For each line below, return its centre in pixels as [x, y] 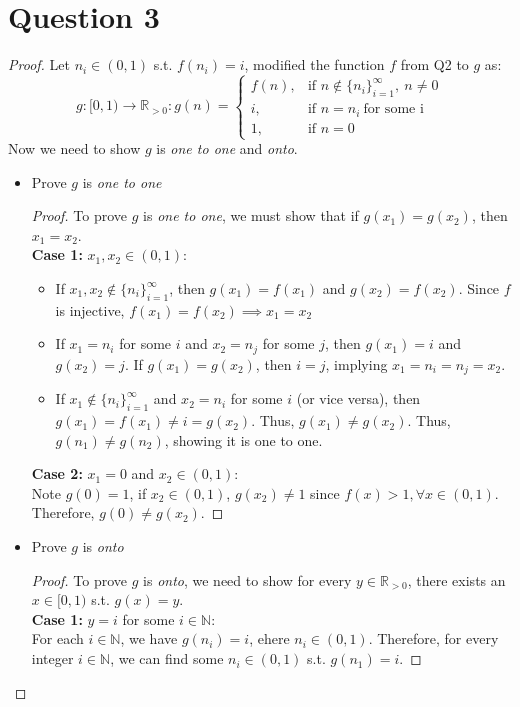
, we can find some [167, 658]
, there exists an [456, 579]
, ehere [269, 638]
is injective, [90, 309]
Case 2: [57, 473]
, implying [356, 363]
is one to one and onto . [227, 148]
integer [52, 658]
